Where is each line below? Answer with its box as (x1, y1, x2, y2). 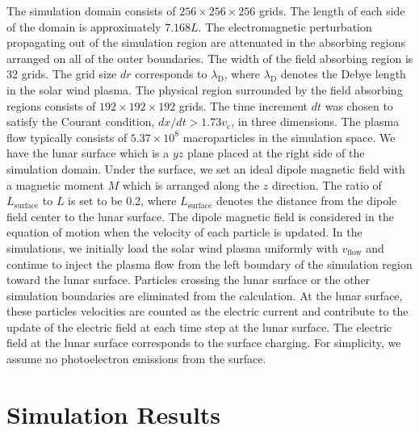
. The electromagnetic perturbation (198, 18, 372, 35)
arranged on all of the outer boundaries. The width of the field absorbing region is (6, 49, 413, 66)
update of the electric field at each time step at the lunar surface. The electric (6, 318, 392, 335)
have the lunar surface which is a (6, 144, 170, 161)
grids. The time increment (178, 97, 308, 114)
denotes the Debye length (280, 65, 406, 82)
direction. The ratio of (272, 176, 382, 193)
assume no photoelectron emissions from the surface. (6, 350, 266, 367)
